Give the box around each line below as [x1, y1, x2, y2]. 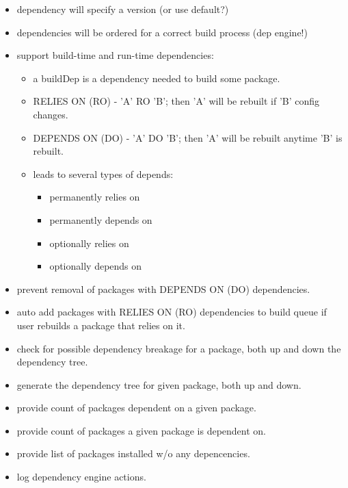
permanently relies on [49, 190, 140, 204]
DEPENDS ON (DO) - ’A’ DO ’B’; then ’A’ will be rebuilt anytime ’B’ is [33, 130, 343, 144]
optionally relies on [49, 235, 129, 250]
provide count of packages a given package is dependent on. [16, 423, 266, 437]
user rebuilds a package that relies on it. [16, 318, 185, 332]
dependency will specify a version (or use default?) [16, 2, 229, 16]
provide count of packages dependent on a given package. [16, 400, 256, 415]
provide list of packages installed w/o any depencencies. [16, 446, 250, 461]
